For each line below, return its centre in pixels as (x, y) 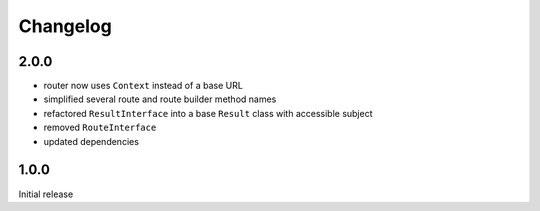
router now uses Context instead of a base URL (143, 86)
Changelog (65, 26)
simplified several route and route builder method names (160, 99)
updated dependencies (91, 141)
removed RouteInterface (100, 127)
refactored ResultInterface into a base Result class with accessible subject (208, 113)
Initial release (46, 194)
